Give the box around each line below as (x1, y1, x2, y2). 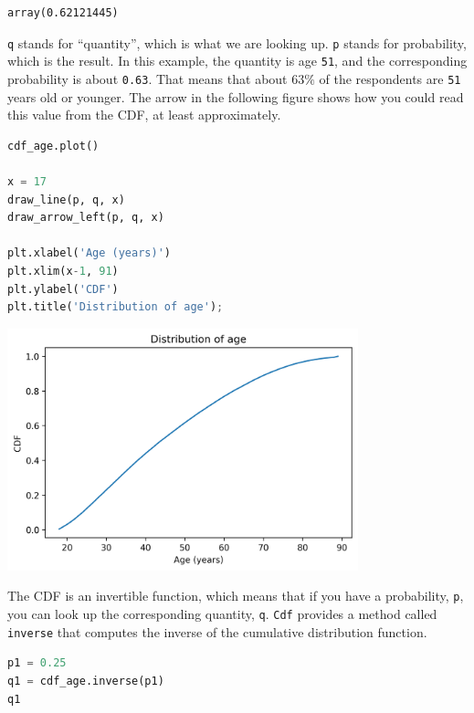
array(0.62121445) (7, 6, 119, 19)
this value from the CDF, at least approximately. (7, 105, 281, 124)
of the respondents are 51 (319, 68, 461, 88)
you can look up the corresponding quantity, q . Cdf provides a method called (7, 604, 437, 624)
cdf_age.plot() (7, 139, 100, 152)
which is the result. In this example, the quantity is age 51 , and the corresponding (7, 51, 468, 70)
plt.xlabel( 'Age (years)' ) (7, 246, 171, 260)
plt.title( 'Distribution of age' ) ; (7, 300, 224, 314)
